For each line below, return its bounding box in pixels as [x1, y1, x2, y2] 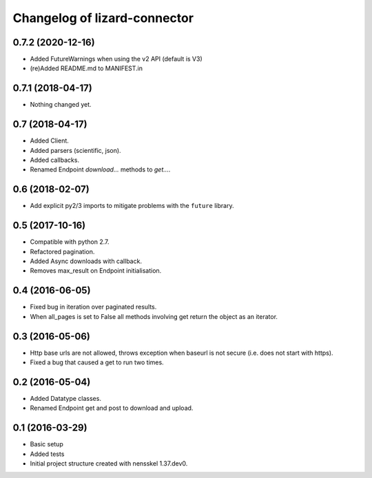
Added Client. [30, 136, 69, 145]
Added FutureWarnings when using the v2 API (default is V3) [30, 55, 203, 63]
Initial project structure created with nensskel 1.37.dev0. [30, 459, 188, 468]
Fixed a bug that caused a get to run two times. [30, 358, 165, 366]
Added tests [30, 450, 65, 458]
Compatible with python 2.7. [30, 238, 110, 246]
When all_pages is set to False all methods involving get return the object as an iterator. [30, 312, 278, 320]
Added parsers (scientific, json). [30, 146, 121, 154]
